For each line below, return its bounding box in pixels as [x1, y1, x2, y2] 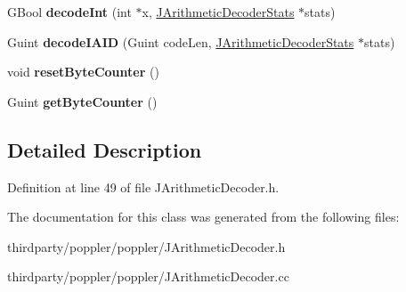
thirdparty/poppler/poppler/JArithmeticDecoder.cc [7, 267, 289, 286]
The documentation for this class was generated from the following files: [7, 207, 400, 226]
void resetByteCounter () [7, 62, 159, 81]
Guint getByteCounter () [7, 92, 158, 110]
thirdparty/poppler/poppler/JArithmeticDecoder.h [7, 237, 286, 255]
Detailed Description [7, 135, 202, 163]
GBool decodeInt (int [7, 3, 132, 20]
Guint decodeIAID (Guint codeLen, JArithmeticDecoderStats [7, 32, 354, 51]
